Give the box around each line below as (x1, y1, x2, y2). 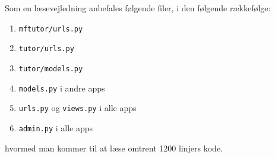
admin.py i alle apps (18, 121, 93, 134)
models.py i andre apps (18, 81, 105, 94)
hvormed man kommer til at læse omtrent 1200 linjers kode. (5, 141, 223, 154)
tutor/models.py (18, 64, 83, 73)
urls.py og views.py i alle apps (18, 102, 137, 114)
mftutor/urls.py (18, 24, 83, 33)
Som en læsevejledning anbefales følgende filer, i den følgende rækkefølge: (5, 2, 271, 14)
